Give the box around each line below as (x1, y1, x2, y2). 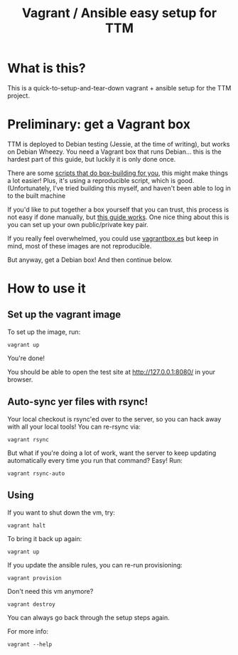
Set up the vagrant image (7, 308, 121, 321)
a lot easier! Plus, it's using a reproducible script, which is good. (7, 176, 195, 184)
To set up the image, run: (7, 327, 81, 336)
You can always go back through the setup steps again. (7, 613, 171, 622)
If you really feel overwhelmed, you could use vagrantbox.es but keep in (7, 234, 219, 243)
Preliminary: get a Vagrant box (7, 116, 190, 132)
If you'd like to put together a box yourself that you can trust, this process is (7, 205, 229, 214)
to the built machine (7, 191, 66, 200)
